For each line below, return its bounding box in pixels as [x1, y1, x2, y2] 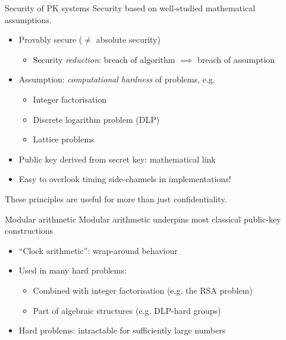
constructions [5, 224, 54, 237]
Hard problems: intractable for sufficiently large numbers [18, 324, 226, 336]
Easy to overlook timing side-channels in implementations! [18, 173, 231, 185]
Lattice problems [33, 133, 95, 145]
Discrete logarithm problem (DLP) [33, 113, 160, 125]
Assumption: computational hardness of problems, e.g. [18, 73, 215, 85]
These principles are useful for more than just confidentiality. [5, 192, 227, 205]
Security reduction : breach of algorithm [33, 53, 175, 65]
